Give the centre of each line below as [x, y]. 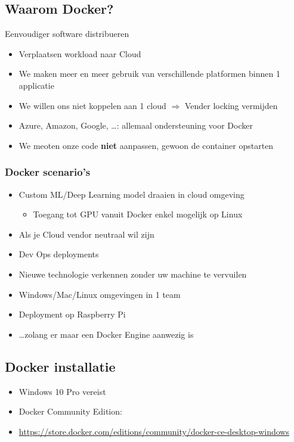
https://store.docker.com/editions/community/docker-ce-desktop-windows [154, 431]
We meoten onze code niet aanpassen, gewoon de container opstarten [146, 145]
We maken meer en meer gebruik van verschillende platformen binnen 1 [149, 74]
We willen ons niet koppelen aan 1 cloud [92, 105]
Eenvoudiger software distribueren [67, 34]
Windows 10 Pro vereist [62, 391]
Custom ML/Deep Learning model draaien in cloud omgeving [131, 194]
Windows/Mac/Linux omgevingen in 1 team [100, 294]
